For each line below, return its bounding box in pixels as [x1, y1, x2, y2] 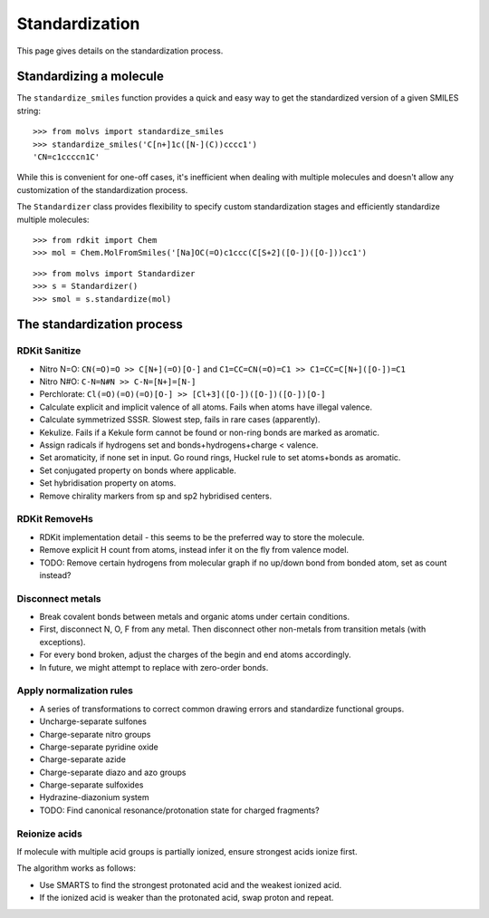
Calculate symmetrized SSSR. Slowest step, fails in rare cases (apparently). [39, 414, 321, 425]
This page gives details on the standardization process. [16, 45, 224, 56]
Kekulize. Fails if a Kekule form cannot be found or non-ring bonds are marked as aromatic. [39, 427, 380, 438]
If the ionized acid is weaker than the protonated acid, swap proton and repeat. [39, 893, 334, 904]
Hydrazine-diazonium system [39, 792, 149, 803]
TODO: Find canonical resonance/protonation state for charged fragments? [39, 805, 321, 816]
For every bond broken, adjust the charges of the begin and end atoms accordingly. [39, 649, 352, 661]
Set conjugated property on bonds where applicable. [39, 465, 237, 476]
